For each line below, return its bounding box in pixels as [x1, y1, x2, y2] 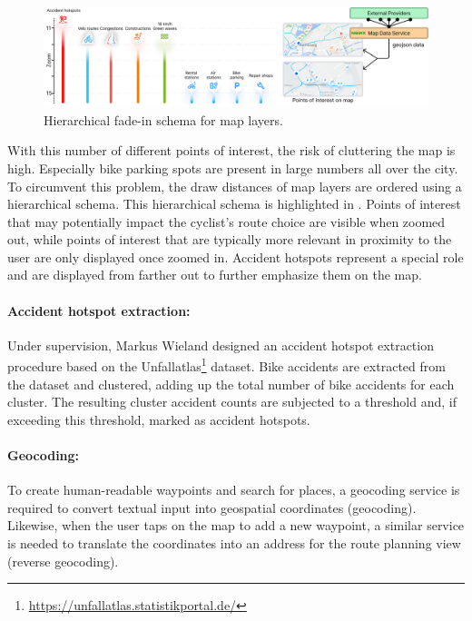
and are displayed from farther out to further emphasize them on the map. [7, 265, 422, 284]
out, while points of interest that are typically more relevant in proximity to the [7, 230, 452, 249]
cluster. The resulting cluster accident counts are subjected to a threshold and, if [7, 392, 457, 411]
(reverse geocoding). [7, 551, 119, 570]
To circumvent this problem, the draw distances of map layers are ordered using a [7, 176, 462, 195]
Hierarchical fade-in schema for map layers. [44, 110, 283, 129]
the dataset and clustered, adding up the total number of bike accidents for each [7, 374, 455, 393]
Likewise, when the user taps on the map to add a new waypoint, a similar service [7, 516, 465, 535]
